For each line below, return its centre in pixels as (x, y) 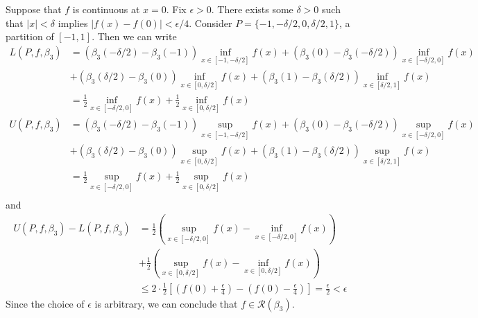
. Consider (211, 23)
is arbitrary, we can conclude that (166, 303)
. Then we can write (134, 36)
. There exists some (252, 9)
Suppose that (34, 9)
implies (73, 23)
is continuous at (106, 9)
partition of (30, 36)
